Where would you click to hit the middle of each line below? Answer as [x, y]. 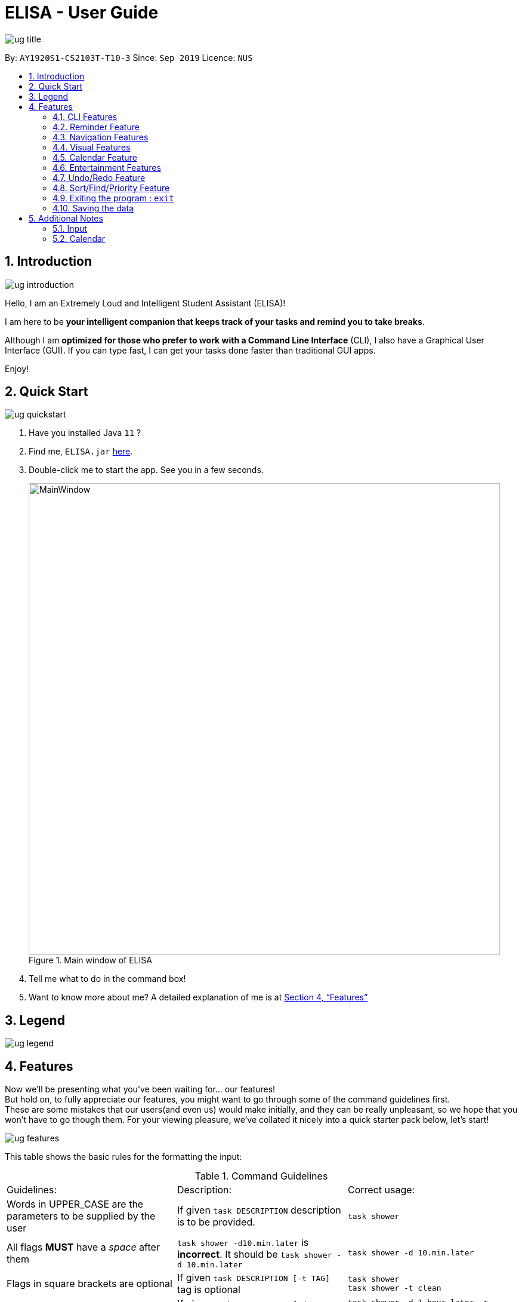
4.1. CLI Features [85, 116]
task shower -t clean [394, 1288]
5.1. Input [70, 228]
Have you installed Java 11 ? [85, 433]
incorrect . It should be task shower [254, 1255]
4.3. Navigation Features [101, 137]
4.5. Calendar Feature [95, 157]
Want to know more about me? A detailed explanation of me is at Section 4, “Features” [198, 997]
